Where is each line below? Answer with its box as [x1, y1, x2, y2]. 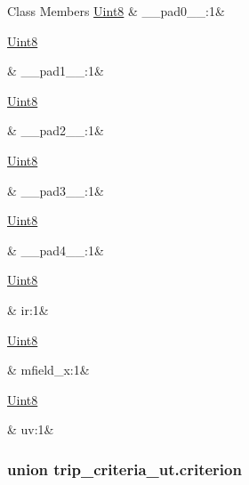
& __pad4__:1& [7, 240, 104, 259]
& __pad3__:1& [7, 181, 104, 199]
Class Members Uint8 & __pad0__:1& [7, 2, 225, 20]
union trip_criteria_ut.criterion [7, 457, 242, 480]
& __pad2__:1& [7, 121, 104, 140]
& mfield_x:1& [7, 360, 90, 379]
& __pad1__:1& [7, 61, 104, 80]
